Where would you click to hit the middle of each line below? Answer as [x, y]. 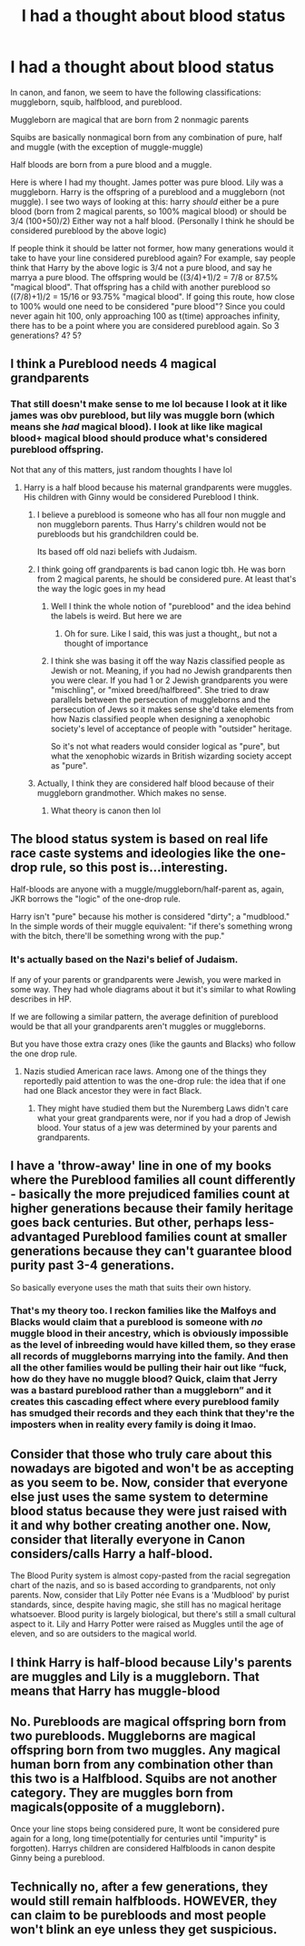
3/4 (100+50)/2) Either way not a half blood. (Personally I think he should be [152, 220]
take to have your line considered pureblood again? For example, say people [153, 258]
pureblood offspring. [57, 450]
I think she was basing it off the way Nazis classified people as [167, 660]
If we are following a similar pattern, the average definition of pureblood [144, 1016]
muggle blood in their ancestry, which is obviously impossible [150, 1333]
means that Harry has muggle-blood [115, 1691]
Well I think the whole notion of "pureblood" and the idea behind [171, 606]
